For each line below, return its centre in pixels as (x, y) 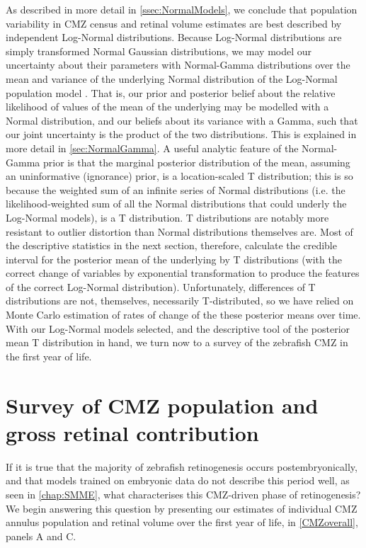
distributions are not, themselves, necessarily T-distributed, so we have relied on (180, 301)
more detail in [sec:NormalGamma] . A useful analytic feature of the (152, 148)
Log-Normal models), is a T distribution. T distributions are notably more (167, 217)
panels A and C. (41, 536)
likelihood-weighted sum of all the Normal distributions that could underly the (176, 204)
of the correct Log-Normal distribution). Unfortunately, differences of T (161, 286)
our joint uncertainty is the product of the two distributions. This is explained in (181, 134)
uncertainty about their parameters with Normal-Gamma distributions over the (178, 65)
